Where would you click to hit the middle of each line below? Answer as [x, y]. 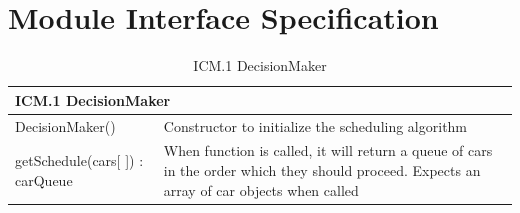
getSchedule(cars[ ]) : [79, 160]
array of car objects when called [261, 189]
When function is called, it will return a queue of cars [328, 150]
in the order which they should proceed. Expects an [322, 170]
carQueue [44, 179]
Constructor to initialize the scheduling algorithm [315, 125]
